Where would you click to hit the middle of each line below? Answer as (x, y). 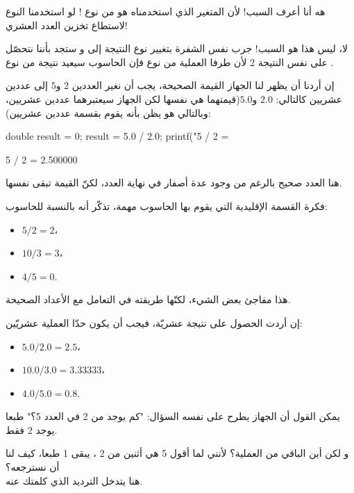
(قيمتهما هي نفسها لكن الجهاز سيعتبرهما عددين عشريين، (123, 98)
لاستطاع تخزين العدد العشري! (67, 25)
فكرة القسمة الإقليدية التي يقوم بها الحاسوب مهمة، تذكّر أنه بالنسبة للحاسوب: (167, 205)
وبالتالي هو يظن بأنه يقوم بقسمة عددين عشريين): (108, 112)
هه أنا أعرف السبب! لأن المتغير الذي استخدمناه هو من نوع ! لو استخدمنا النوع (166, 11)
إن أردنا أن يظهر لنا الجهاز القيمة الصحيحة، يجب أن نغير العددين (203, 85)
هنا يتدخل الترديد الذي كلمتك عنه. (74, 480)
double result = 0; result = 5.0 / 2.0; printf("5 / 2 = (117, 136)
